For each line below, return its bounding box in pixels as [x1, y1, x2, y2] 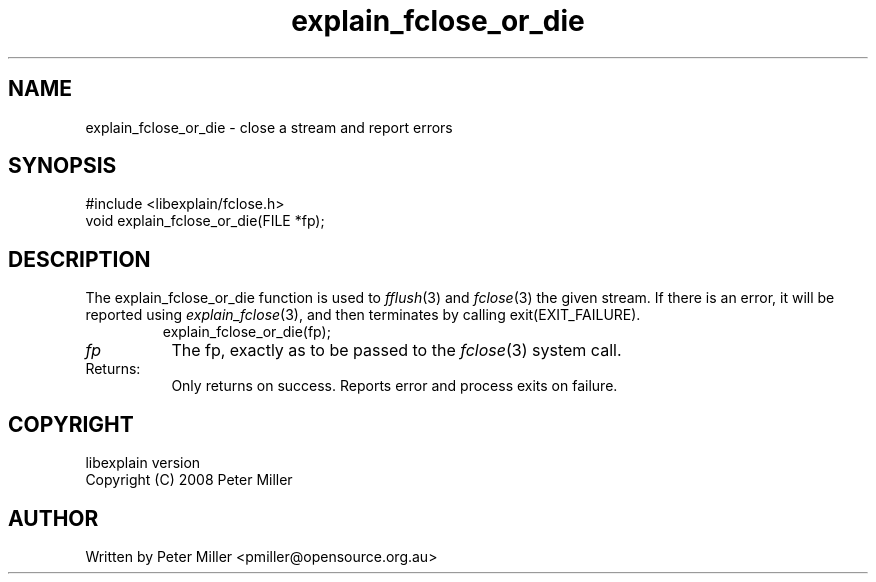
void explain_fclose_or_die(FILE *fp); [85, 212, 325, 230]
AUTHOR [8, 505, 99, 531]
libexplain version [85, 454, 201, 472]
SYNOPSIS [8, 153, 117, 179]
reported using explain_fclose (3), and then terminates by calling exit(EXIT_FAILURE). [85, 306, 641, 324]
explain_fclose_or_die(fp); [162, 323, 331, 341]
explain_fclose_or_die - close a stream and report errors [85, 118, 453, 136]
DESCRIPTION [8, 246, 151, 272]
